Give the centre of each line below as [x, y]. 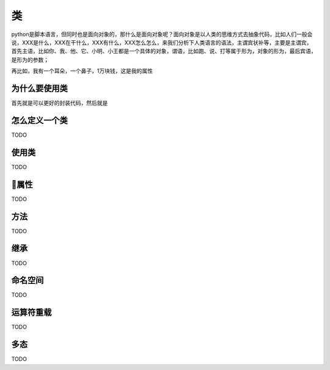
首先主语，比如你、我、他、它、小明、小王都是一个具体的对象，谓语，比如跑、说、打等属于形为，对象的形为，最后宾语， [164, 51]
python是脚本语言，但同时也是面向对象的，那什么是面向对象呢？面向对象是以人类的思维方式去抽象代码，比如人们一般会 [162, 34]
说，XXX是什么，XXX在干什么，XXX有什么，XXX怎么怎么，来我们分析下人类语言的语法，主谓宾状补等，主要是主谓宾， [162, 42]
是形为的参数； [30, 60]
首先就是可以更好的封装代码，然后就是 [60, 103]
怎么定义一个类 [39, 120]
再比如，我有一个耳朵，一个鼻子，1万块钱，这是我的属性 [82, 71]
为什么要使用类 [39, 88]
